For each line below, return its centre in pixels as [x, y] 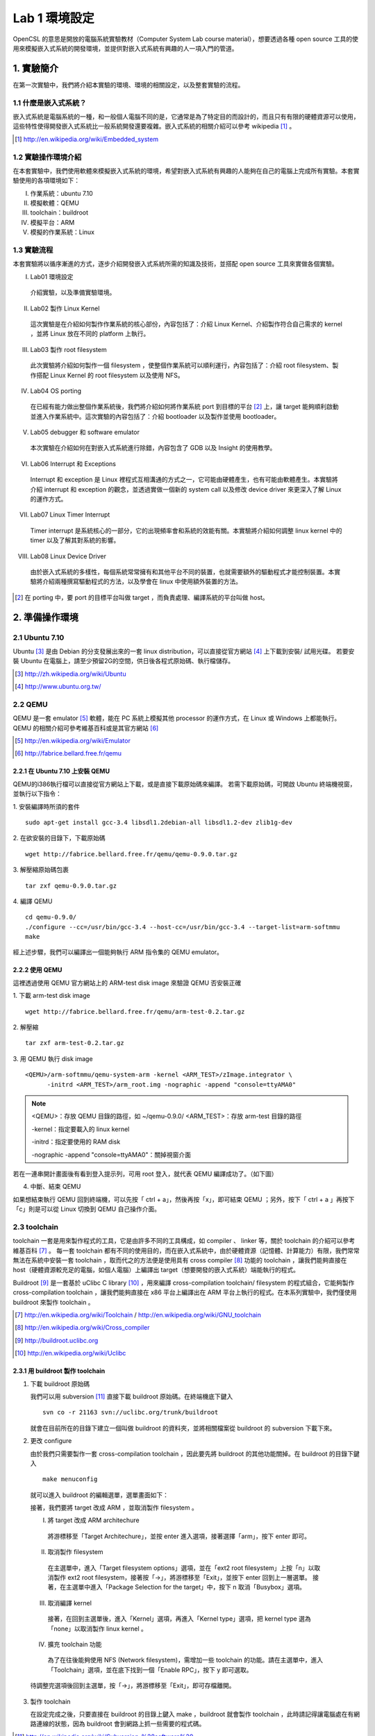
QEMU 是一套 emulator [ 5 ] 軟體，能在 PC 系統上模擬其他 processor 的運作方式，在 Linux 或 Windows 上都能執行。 [177, 718]
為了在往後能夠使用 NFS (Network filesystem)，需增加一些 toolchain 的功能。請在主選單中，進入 [185, 1660]
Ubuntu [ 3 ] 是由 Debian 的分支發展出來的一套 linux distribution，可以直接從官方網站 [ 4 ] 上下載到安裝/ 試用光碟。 [174, 651]
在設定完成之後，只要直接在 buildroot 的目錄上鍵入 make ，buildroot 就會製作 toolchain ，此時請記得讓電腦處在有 [192, 1714]
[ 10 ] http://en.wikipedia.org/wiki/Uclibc [70, 1353]
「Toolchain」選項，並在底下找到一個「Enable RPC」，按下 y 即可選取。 [150, 1669]
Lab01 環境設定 [52, 276]
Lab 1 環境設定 [54, 18]
